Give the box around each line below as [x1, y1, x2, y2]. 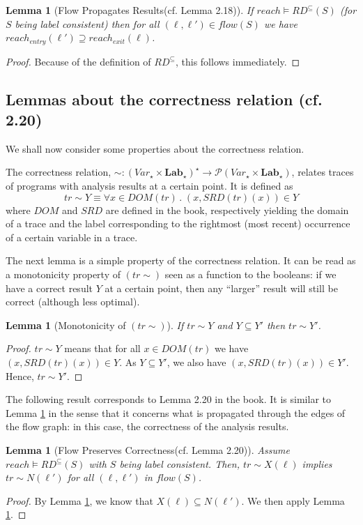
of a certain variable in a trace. [6, 229, 138, 244]
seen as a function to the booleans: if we [164, 266, 337, 281]
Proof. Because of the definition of [6, 54, 151, 68]
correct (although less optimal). [6, 294, 140, 309]
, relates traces [291, 165, 354, 179]
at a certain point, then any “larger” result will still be [105, 280, 338, 295]
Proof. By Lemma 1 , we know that [6, 493, 153, 508]
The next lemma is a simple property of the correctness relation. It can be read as [6, 253, 356, 268]
